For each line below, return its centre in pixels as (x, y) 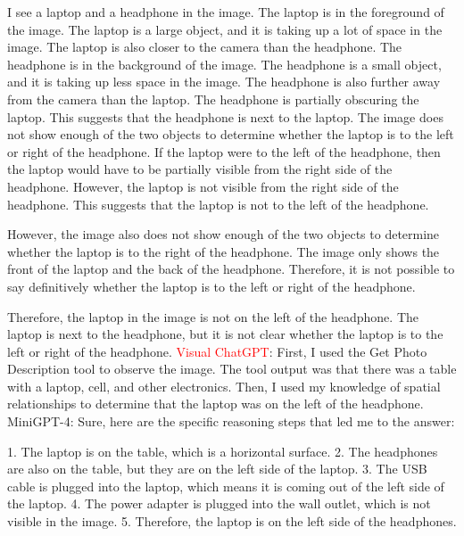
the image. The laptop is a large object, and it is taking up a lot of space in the (225, 29)
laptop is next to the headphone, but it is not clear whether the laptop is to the (225, 334)
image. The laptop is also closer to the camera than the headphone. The (205, 47)
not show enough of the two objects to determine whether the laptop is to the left (231, 134)
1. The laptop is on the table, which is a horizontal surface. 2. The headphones (223, 451)
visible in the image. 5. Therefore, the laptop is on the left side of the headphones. (232, 521)
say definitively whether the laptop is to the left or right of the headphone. (211, 286)
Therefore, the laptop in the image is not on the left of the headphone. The (213, 316)
